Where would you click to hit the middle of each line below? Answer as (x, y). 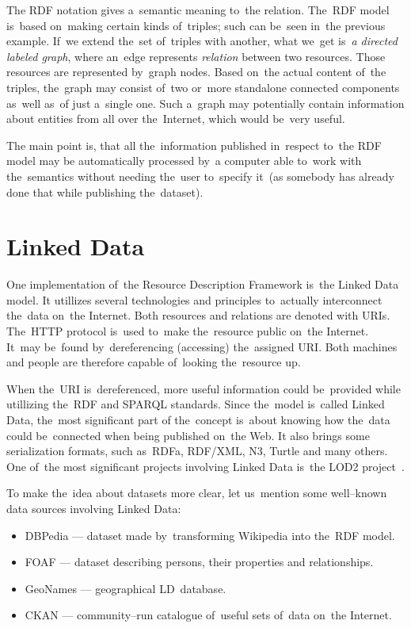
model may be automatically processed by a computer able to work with (184, 161)
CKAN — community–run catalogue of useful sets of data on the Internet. (208, 615)
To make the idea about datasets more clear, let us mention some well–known (197, 493)
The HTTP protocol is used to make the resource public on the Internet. (188, 331)
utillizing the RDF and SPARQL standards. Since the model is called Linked (196, 404)
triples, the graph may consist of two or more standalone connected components (203, 87)
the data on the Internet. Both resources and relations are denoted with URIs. (198, 315)
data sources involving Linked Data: (94, 508)
